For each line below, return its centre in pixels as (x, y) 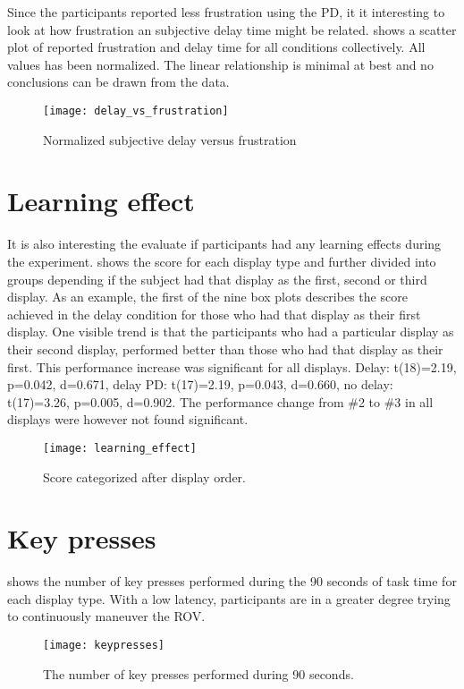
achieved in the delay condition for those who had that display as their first (214, 314)
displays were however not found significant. (128, 419)
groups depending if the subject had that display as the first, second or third (217, 279)
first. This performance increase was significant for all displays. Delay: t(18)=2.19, (232, 366)
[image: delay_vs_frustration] (136, 111)
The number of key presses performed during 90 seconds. (198, 673)
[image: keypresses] (104, 646)
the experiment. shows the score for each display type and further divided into (222, 261)
